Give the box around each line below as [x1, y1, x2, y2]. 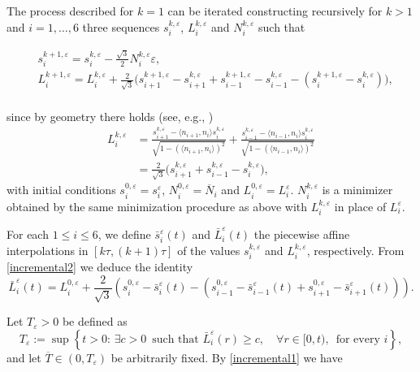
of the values [177, 241, 240, 258]
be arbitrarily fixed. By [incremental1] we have [110, 348, 343, 366]
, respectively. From [306, 241, 405, 258]
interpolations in [6, 241, 89, 258]
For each [6, 226, 49, 243]
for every [336, 333, 380, 345]
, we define [97, 226, 151, 243]
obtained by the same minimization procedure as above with [6, 197, 308, 214]
